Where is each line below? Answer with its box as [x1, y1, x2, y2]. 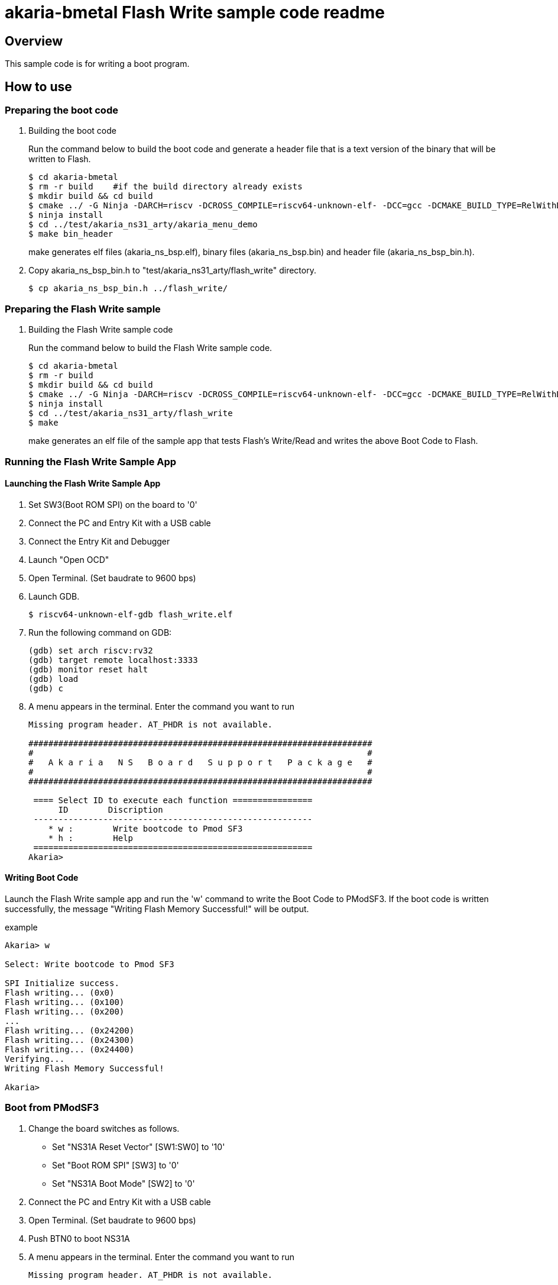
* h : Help [48, 833, 134, 843]
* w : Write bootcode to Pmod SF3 [48, 823, 243, 833]
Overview [5, 33, 63, 49]
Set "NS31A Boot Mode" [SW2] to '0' [52, 1178, 195, 1189]
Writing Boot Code [5, 872, 79, 883]
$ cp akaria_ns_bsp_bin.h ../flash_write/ [28, 284, 228, 294]
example [5, 922, 38, 932]
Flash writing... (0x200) [5, 1006, 125, 1016]
